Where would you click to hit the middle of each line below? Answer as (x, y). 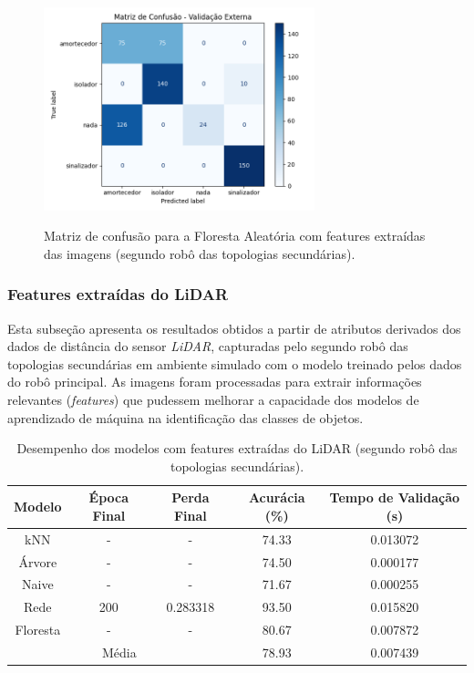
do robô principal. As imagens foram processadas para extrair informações (215, 382)
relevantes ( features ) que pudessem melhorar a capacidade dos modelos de (213, 399)
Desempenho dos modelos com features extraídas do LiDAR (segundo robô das (237, 448)
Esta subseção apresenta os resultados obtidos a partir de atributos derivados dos (234, 328)
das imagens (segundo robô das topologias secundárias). (200, 253)
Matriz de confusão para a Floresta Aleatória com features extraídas (235, 236)
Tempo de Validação (395, 497)
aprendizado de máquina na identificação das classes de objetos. (185, 417)
